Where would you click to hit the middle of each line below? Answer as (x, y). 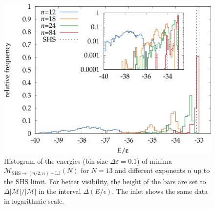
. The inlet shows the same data (160, 191)
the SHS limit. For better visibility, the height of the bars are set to (105, 181)
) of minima (154, 161)
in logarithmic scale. (34, 200)
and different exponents (150, 170)
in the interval (60, 191)
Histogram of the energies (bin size (56, 161)
